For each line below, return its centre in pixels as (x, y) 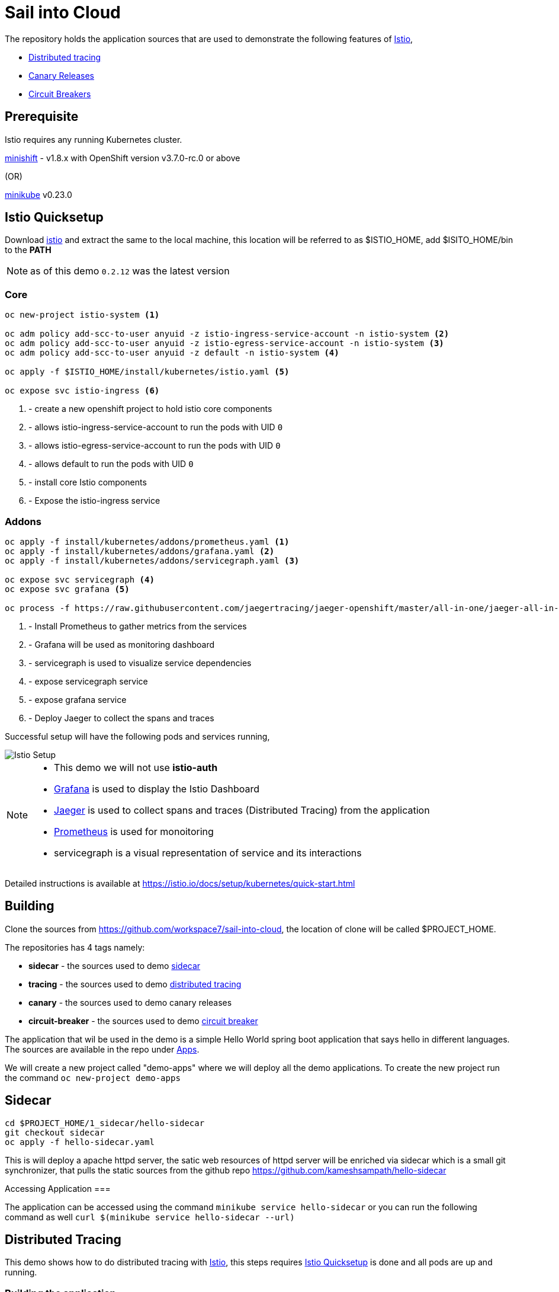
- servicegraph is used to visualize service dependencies (140, 663)
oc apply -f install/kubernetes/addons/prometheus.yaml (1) (147, 541)
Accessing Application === (58, 1188)
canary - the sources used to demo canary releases (130, 1002)
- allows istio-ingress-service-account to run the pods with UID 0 (156, 427)
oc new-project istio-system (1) (82, 315)
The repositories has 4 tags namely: (75, 947)
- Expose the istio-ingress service (94, 501)
